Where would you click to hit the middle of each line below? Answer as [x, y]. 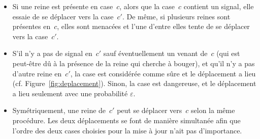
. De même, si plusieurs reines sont [176, 16]
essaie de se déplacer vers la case [63, 16]
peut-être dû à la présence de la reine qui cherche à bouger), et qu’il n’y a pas [134, 63]
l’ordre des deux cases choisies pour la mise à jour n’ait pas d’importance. [127, 130]
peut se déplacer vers [150, 110]
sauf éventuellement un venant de [155, 53]
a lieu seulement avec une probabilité [70, 93]
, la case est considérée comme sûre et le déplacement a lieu [163, 73]
